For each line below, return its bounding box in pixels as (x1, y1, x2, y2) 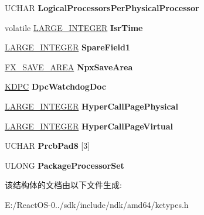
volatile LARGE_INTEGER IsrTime (5, 21, 143, 33)
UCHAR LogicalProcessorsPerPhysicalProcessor (5, 2, 199, 13)
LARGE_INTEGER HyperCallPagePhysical (5, 100, 178, 112)
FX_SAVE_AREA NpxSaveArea (5, 60, 133, 73)
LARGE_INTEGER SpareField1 (5, 41, 131, 53)
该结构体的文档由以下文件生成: (5, 179, 122, 191)
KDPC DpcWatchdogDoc (5, 80, 106, 93)
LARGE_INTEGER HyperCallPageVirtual (5, 120, 174, 132)
